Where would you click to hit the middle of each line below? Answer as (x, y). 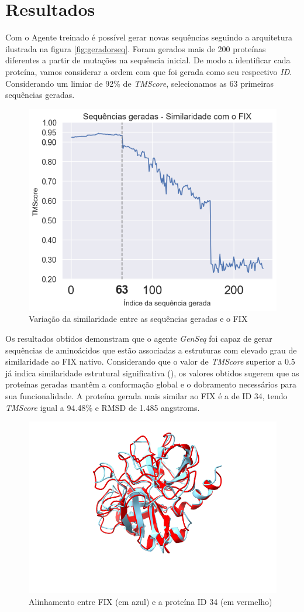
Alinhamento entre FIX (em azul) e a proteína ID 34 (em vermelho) (151, 602)
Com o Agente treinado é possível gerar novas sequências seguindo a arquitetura (149, 37)
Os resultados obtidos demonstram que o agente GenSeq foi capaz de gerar (139, 338)
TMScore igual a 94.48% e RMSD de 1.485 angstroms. (103, 407)
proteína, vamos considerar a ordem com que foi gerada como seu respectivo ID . (149, 71)
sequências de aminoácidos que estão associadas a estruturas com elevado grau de (151, 350)
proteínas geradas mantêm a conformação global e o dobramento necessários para (151, 384)
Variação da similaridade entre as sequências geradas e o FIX (138, 319)
